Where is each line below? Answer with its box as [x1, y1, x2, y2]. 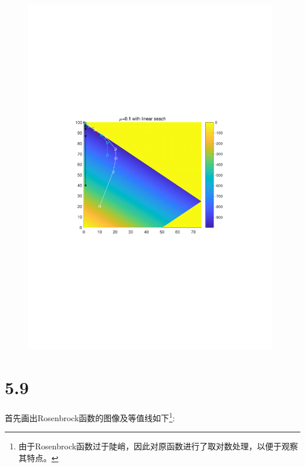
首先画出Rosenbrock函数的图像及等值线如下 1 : [5, 409, 175, 424]
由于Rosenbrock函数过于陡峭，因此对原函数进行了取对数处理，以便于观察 [18, 440, 299, 452]
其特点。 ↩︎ [18, 451, 59, 463]
